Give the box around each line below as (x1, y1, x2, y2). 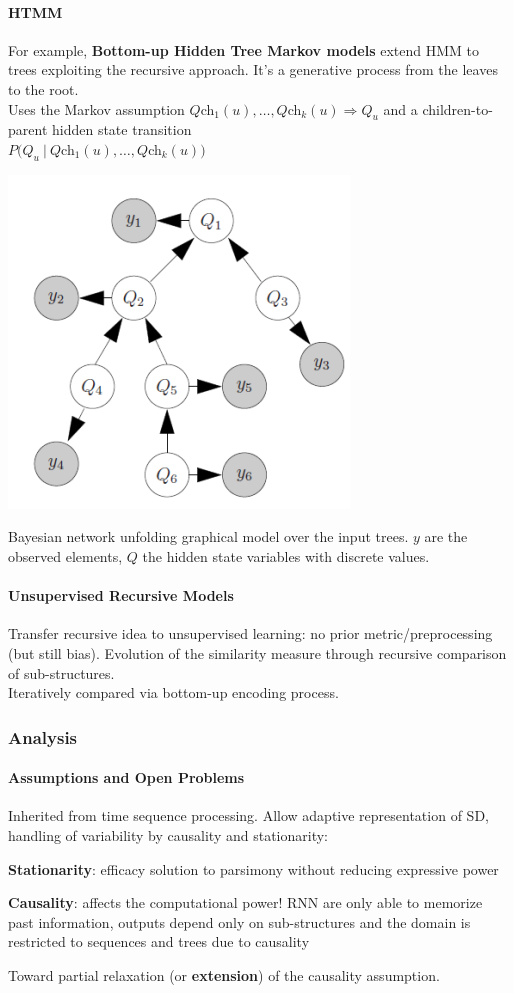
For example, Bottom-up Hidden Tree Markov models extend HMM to (8, 39, 479, 60)
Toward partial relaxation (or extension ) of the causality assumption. (8, 964, 440, 985)
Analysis (8, 724, 78, 749)
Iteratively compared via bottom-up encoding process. (8, 682, 339, 703)
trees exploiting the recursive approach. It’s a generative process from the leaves (8, 59, 498, 80)
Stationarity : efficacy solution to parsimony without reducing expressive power (8, 858, 499, 879)
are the (424, 526, 468, 547)
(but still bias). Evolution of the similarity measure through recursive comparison (8, 642, 507, 663)
